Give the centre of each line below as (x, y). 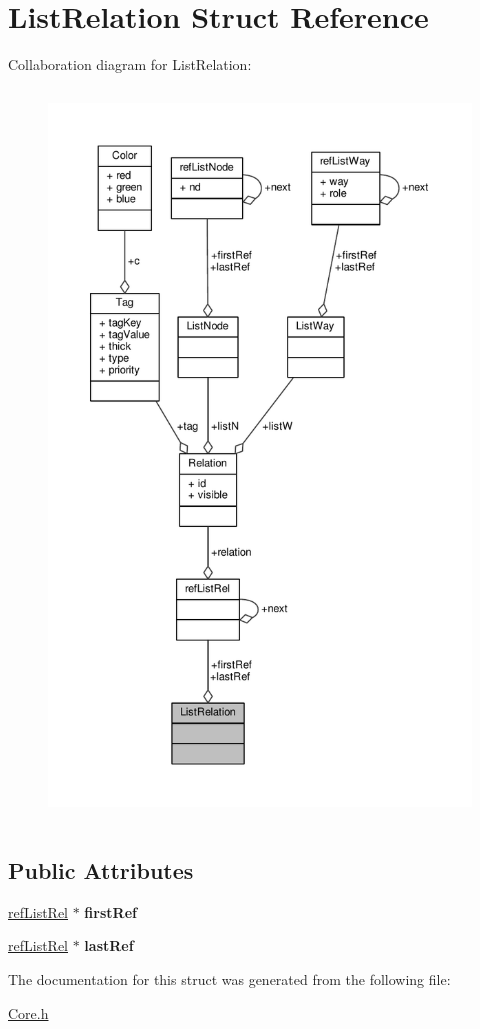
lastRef (109, 945)
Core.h (28, 1012)
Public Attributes (101, 870)
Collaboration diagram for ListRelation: (130, 64)
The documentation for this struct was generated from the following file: (229, 979)
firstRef (110, 911)
